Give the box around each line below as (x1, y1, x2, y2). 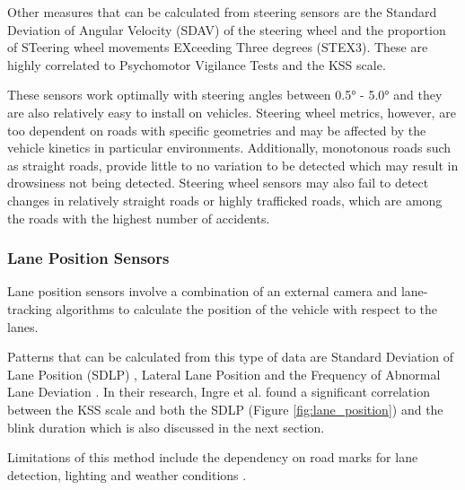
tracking (7, 299, 52, 318)
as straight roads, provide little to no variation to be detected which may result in (7, 155, 459, 174)
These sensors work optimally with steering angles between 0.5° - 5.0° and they (7, 85, 443, 104)
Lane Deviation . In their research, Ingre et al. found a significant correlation (7, 382, 430, 401)
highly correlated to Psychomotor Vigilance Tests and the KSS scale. (7, 55, 386, 74)
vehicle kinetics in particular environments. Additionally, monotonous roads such (7, 138, 452, 157)
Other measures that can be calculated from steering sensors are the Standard (7, 3, 437, 21)
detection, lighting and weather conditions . (7, 465, 247, 484)
